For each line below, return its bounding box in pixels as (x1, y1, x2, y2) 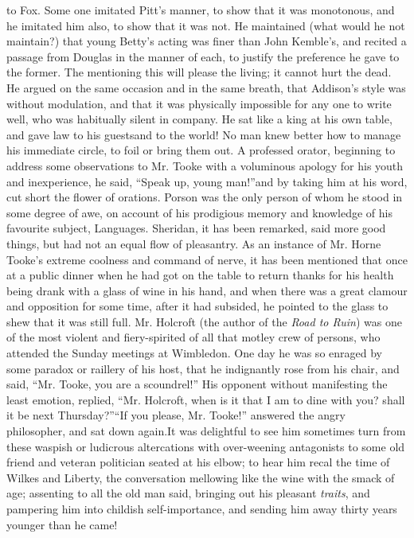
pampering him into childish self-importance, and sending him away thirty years (6, 501, 397, 517)
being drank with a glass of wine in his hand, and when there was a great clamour (6, 282, 408, 298)
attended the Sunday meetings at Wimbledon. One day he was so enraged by (6, 345, 382, 361)
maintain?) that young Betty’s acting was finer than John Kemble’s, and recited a (6, 33, 407, 49)
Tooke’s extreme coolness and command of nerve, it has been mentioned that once (6, 251, 408, 267)
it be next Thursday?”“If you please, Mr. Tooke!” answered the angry (6, 407, 346, 423)
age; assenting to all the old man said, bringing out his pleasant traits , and (6, 485, 370, 501)
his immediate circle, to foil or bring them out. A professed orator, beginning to (6, 142, 396, 158)
